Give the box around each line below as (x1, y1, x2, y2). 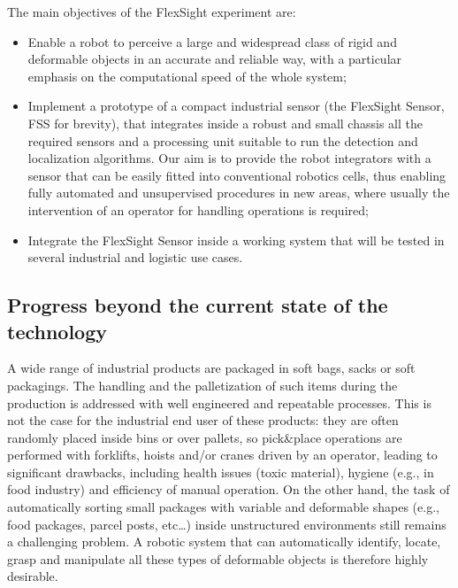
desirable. (7, 567, 58, 585)
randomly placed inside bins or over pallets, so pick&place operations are (7, 428, 402, 446)
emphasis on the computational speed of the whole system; (27, 66, 347, 85)
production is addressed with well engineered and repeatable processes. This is (7, 393, 431, 412)
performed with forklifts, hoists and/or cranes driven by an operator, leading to (7, 445, 438, 464)
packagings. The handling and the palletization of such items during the (7, 375, 398, 394)
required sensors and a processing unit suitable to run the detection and (27, 131, 418, 150)
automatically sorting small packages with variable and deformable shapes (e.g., (7, 498, 439, 516)
